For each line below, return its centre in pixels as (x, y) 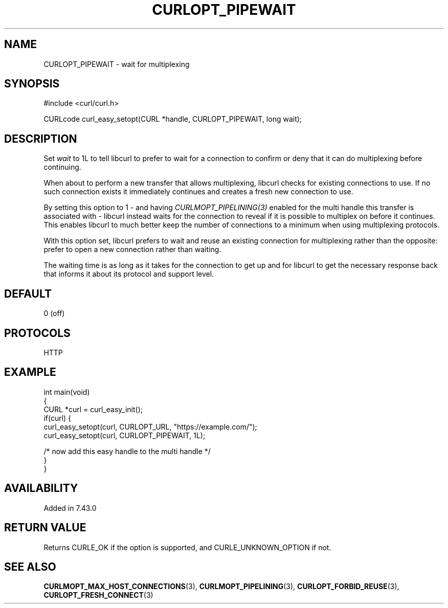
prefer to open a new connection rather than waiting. (132, 250)
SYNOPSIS (32, 84)
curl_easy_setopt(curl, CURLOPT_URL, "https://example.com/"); (150, 426)
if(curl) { (58, 418)
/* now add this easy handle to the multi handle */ (127, 451)
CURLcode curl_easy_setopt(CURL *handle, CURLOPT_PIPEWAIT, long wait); (173, 119)
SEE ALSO (30, 567)
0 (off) (54, 313)
